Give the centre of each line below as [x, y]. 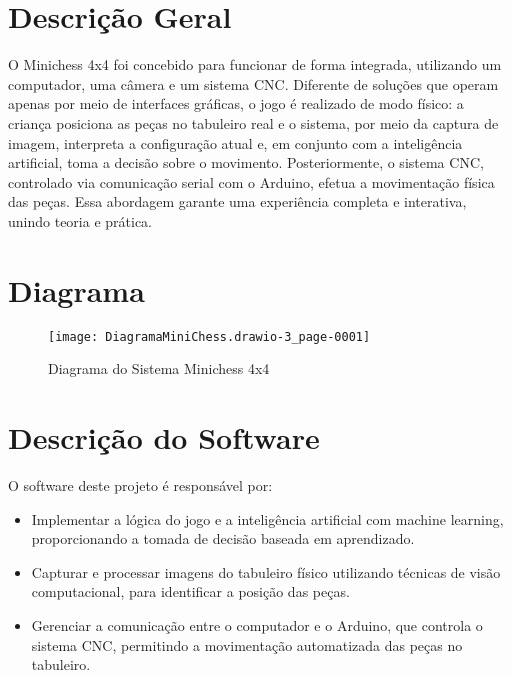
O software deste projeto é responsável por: [140, 484]
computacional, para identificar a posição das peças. [190, 591]
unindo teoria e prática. [80, 220]
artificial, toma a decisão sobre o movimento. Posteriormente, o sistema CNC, [246, 162]
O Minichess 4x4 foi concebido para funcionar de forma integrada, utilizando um [255, 64]
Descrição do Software [164, 437]
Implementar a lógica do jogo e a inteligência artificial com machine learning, [267, 518]
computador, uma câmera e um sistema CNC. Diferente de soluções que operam [253, 83]
